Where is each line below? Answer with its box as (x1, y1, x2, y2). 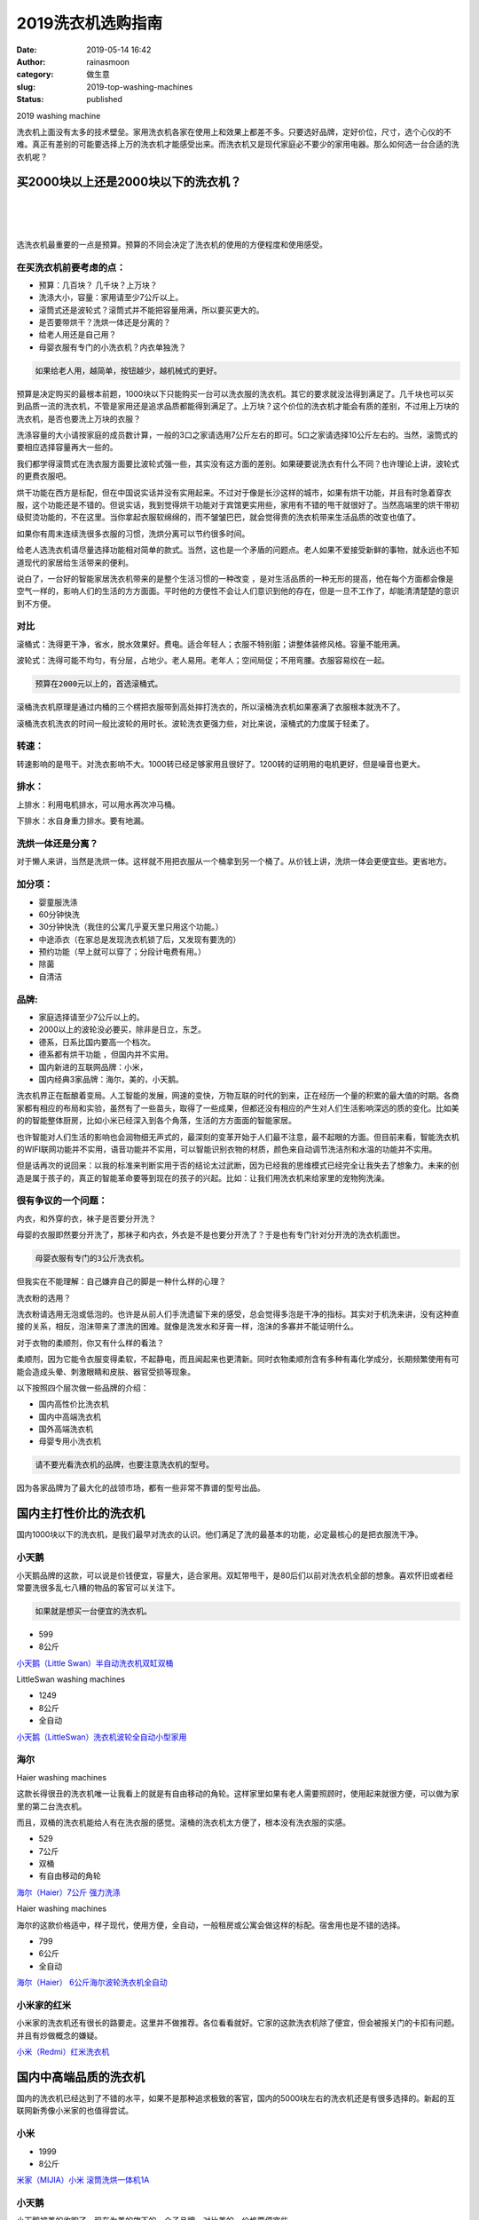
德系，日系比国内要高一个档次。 (38, 1036, 155, 1047)
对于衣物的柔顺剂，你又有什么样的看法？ (16, 1337, 164, 1348)
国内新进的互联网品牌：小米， (38, 1061, 148, 1072)
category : (16, 69, 54, 80)
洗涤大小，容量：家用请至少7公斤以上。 (38, 292, 184, 303)
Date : (16, 44, 37, 55)
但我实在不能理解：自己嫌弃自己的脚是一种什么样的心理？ (16, 1276, 226, 1287)
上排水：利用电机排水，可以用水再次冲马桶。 (16, 799, 180, 810)
